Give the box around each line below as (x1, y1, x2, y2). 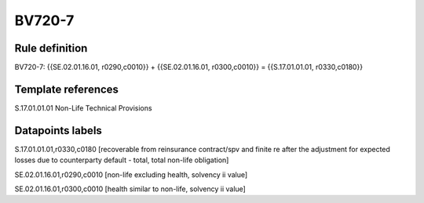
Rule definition (14, 42, 88, 55)
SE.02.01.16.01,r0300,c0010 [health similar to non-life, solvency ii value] (14, 184, 247, 194)
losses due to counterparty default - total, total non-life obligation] (14, 155, 229, 165)
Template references (14, 82, 119, 96)
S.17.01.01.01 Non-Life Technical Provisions (14, 103, 152, 113)
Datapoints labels (14, 124, 102, 137)
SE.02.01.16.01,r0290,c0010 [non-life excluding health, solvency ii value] (14, 169, 248, 179)
